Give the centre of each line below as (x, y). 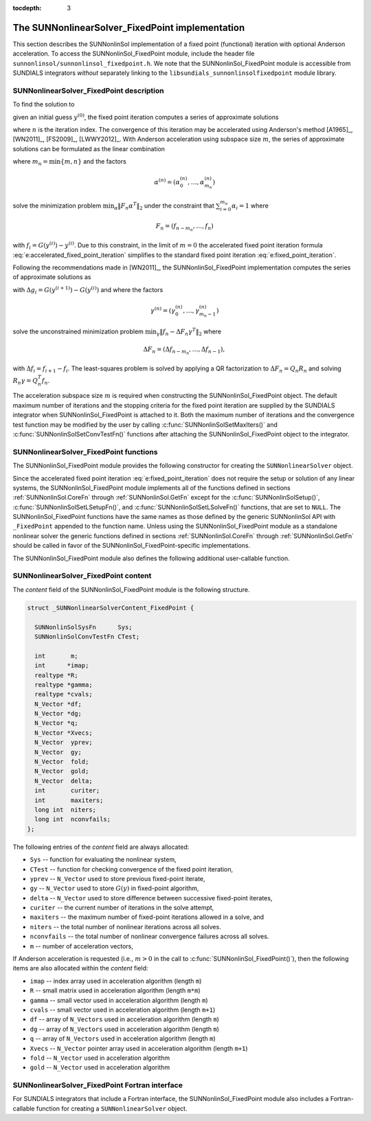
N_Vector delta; (64, 781)
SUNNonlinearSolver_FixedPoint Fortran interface (98, 1085)
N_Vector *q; (56, 723)
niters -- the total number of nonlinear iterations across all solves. (125, 926)
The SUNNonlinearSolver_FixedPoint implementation (129, 27)
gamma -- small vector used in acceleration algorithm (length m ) (119, 1000)
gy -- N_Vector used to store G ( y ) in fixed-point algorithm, (114, 888)
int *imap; (62, 666)
